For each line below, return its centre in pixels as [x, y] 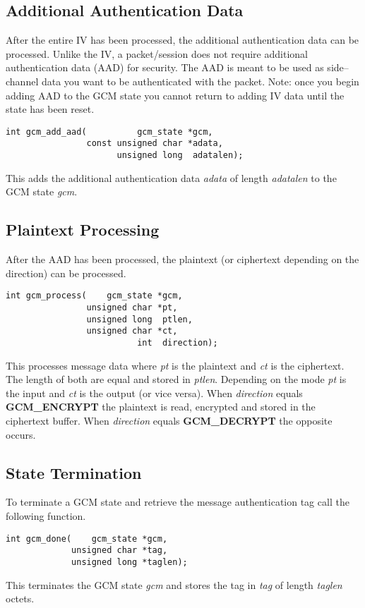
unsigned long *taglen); [130, 562]
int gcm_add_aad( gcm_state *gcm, [109, 132]
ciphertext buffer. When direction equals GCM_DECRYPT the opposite [169, 420]
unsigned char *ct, [132, 331]
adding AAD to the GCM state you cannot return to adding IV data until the [175, 95]
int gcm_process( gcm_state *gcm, [94, 296]
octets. [20, 598]
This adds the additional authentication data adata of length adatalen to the [171, 177]
